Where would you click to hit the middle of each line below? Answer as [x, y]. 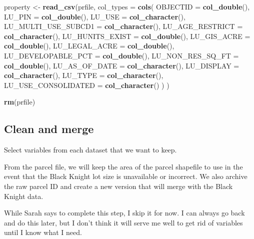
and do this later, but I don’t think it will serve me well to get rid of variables [123, 222]
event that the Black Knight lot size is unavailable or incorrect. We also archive [126, 176]
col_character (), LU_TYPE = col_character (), [84, 75]
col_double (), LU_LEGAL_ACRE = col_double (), [89, 46]
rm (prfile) [20, 102]
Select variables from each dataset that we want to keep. [90, 150]
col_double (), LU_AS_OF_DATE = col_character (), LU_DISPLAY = [122, 65]
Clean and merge [49, 129]
